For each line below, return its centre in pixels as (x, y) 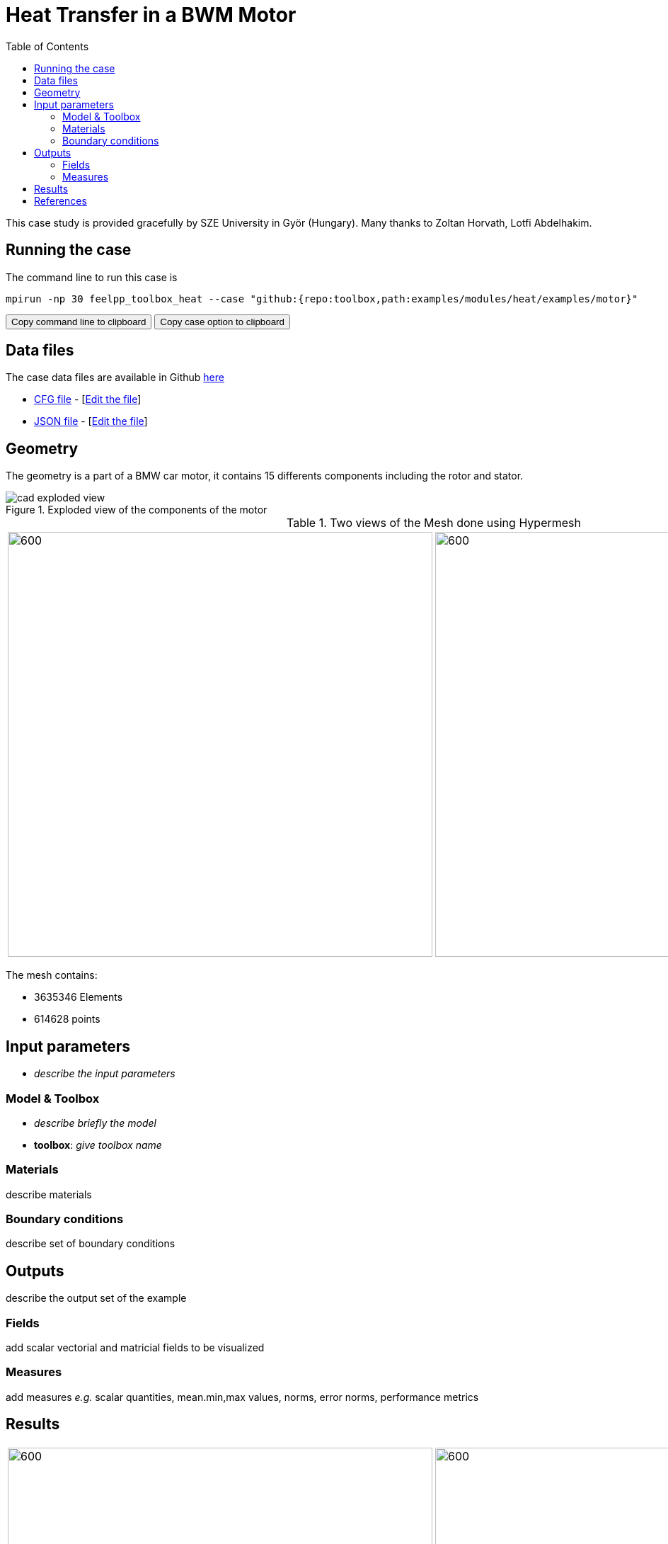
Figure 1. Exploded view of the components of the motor (137, 510)
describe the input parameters (105, 1074)
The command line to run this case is (92, 277)
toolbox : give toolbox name (98, 1145)
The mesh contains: (52, 975)
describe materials (49, 1194)
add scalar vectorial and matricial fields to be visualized (135, 1347)
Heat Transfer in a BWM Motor (151, 15)
